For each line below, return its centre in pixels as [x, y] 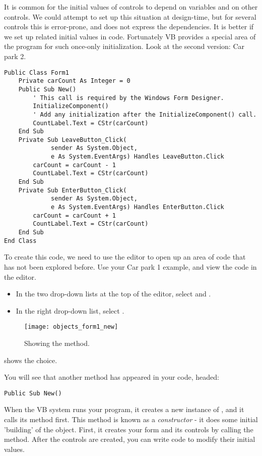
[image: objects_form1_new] [71, 327]
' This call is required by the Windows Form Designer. [128, 98]
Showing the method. [57, 343]
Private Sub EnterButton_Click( [73, 190]
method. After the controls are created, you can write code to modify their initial [130, 439]
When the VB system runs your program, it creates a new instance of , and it [124, 409]
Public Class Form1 [37, 72]
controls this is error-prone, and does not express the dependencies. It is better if [129, 27]
